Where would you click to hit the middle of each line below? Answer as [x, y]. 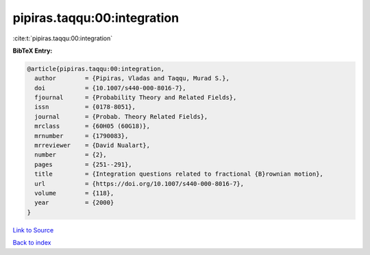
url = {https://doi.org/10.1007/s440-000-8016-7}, [139, 184]
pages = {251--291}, [84, 164]
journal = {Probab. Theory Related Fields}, [121, 117]
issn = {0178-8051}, [85, 107]
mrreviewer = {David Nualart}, [92, 146]
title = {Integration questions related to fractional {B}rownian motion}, [179, 174]
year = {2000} [74, 203]
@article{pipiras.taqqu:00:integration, [96, 69]
